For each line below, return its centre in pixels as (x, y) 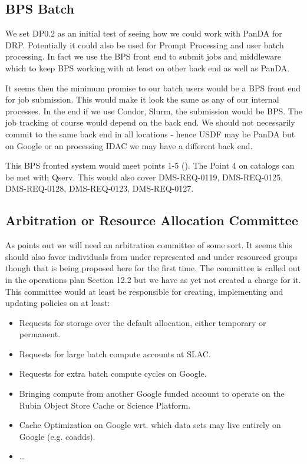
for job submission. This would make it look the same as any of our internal (142, 99)
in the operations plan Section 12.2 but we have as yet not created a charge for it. (153, 279)
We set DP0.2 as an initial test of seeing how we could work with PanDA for (144, 33)
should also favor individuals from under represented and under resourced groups (151, 256)
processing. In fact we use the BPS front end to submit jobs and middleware (143, 56)
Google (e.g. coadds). (57, 436)
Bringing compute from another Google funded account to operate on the (152, 394)
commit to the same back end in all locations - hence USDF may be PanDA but (150, 134)
